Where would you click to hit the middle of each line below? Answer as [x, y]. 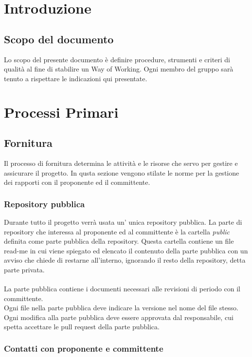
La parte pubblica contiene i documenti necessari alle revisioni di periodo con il [122, 289]
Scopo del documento [59, 39]
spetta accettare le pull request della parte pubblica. [82, 327]
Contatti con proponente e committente [84, 348]
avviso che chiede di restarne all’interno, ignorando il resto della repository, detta [125, 260]
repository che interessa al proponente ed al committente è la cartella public [117, 231]
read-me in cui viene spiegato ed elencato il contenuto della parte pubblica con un [126, 250]
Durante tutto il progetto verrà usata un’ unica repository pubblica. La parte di [123, 222]
